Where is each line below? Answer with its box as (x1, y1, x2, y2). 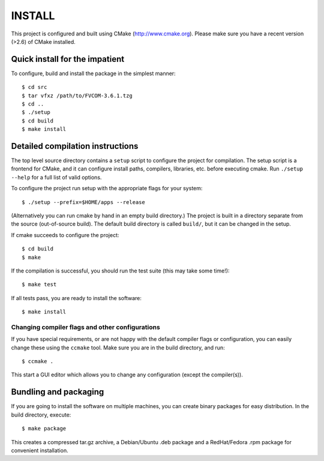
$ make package (22, 425, 67, 432)
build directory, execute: (11, 411, 71, 418)
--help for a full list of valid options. (11, 173, 102, 181)
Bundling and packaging (11, 387, 104, 397)
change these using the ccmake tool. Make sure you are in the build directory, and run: (11, 344, 225, 351)
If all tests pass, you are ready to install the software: (11, 294, 142, 301)
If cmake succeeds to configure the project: (11, 231, 119, 238)
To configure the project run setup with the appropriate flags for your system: (11, 185, 203, 192)
